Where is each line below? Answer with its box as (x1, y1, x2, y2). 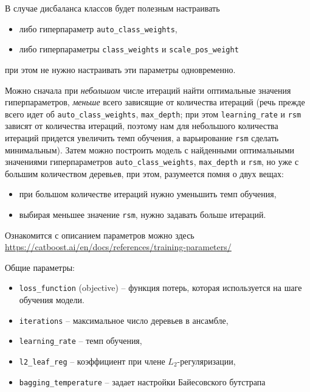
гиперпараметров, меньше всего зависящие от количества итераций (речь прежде (5, 96, 305, 108)
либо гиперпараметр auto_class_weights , (19, 22, 177, 35)
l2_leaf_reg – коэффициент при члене (19, 355, 165, 368)
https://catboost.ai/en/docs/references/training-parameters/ (5, 240, 232, 253)
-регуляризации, (177, 355, 236, 368)
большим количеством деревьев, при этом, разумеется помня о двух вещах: (5, 167, 284, 180)
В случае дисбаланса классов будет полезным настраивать (5, 2, 220, 14)
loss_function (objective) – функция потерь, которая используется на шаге (19, 281, 302, 294)
